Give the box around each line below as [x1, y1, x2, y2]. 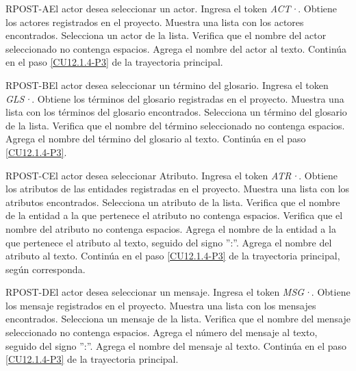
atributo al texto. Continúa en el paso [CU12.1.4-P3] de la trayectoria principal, [5, 248, 340, 263]
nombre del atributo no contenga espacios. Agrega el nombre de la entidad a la [5, 221, 336, 235]
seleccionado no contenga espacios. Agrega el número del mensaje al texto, [5, 325, 318, 340]
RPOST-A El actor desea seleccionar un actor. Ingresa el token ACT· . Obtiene [5, 1, 338, 15]
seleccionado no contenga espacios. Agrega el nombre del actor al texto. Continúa [5, 41, 347, 55]
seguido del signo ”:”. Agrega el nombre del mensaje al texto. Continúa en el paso [5, 338, 347, 353]
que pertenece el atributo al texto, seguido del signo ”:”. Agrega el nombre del [5, 235, 332, 249]
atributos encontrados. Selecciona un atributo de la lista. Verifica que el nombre [5, 194, 340, 209]
